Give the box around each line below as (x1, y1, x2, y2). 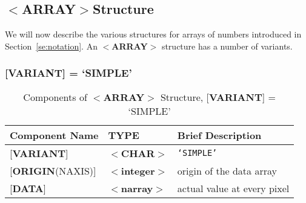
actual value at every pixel (177, 181, 290, 195)
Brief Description (177, 127, 262, 142)
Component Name (10, 127, 99, 142)
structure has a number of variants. (161, 39, 293, 52)
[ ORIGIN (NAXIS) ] (10, 163, 96, 178)
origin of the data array (177, 163, 277, 178)
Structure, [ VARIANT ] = (160, 89, 276, 104)
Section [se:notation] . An (5, 39, 98, 52)
